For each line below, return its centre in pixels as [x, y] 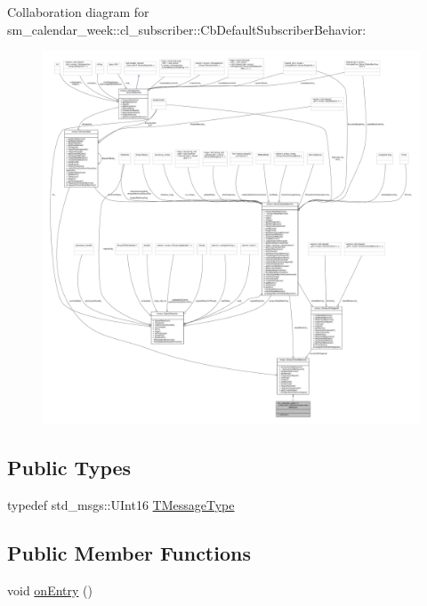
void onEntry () [50, 590]
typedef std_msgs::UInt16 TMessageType [121, 504]
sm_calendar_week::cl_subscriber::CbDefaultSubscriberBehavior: [187, 29]
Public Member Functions [129, 552]
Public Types [69, 468]
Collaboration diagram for [78, 12]
